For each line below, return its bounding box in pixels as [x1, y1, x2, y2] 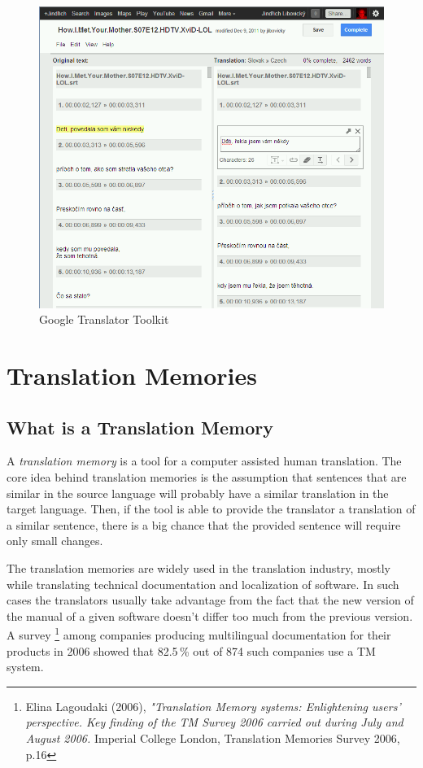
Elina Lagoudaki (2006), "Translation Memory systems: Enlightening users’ [25, 697, 401, 714]
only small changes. [7, 532, 103, 549]
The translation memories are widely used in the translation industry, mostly [7, 559, 391, 576]
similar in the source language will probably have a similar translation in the [7, 484, 389, 501]
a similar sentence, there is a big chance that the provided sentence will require [7, 516, 401, 533]
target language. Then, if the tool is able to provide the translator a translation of [7, 500, 416, 517]
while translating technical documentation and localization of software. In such [7, 575, 399, 592]
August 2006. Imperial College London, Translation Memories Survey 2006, [25, 729, 400, 746]
